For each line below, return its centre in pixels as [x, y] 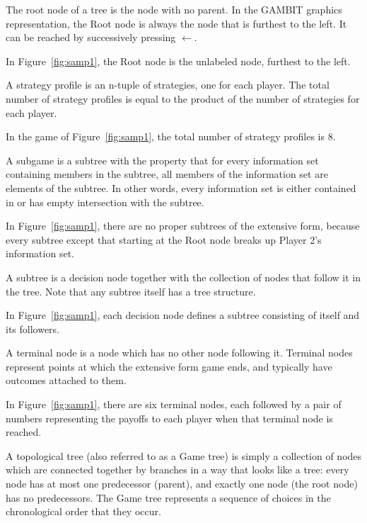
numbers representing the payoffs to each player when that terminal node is [169, 418]
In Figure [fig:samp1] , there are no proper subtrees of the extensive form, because [183, 226]
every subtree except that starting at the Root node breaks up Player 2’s [164, 239]
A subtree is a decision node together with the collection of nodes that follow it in [183, 277]
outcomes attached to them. [66, 380]
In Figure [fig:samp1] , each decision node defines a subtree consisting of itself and [183, 315]
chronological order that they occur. [83, 511]
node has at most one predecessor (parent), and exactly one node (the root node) [182, 484]
